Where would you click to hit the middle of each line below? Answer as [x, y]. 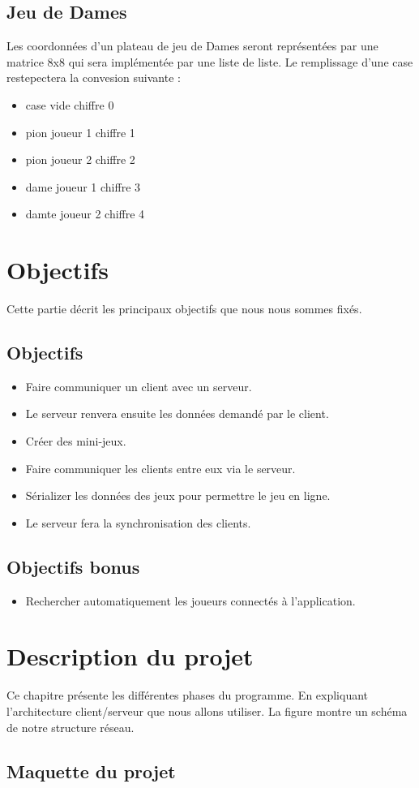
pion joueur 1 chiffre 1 [80, 132]
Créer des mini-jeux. [76, 441]
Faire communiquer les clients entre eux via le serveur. [160, 468]
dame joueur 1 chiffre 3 [83, 186]
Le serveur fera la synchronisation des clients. [138, 522]
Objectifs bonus [73, 566]
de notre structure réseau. [71, 727]
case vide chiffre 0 [70, 104]
